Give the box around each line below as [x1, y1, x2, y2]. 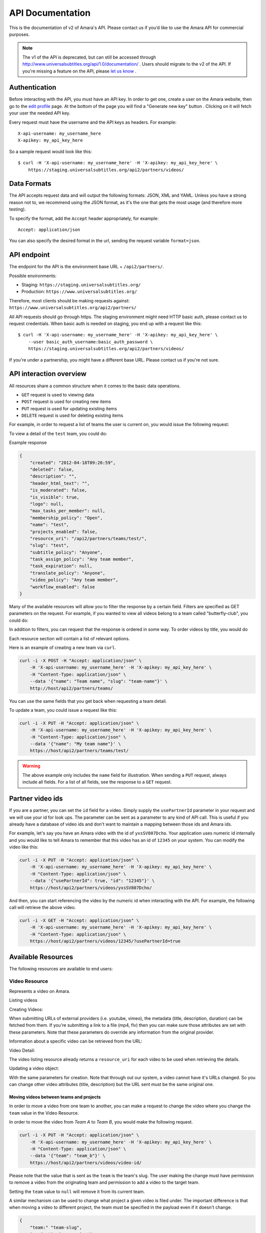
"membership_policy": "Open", [30, 515, 103, 520]
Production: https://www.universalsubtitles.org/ [21, 289, 137, 294]
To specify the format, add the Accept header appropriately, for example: [9, 215, 159, 221]
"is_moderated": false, [30, 487, 87, 493]
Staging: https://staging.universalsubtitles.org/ [21, 282, 141, 288]
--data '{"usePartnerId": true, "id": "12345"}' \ [30, 878, 155, 884]
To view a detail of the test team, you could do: [9, 431, 107, 436]
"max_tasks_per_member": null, [30, 508, 105, 514]
